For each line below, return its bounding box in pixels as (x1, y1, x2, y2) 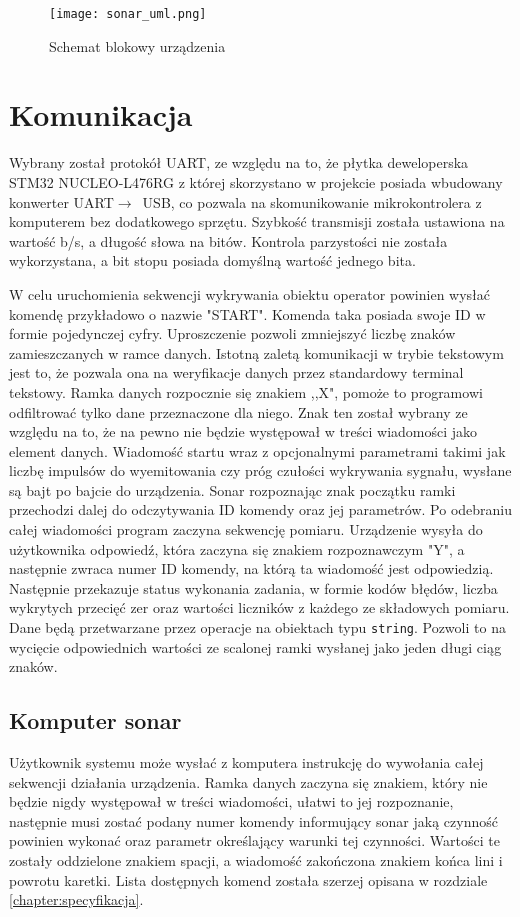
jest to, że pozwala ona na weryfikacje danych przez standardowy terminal (9, 362, 464, 383)
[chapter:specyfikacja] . (9, 889, 144, 910)
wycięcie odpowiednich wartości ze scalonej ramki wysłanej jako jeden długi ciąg (9, 636, 502, 657)
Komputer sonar (9, 705, 182, 736)
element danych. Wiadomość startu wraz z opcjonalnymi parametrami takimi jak (9, 440, 506, 461)
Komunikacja (9, 94, 193, 135)
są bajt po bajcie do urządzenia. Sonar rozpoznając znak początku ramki (9, 479, 456, 500)
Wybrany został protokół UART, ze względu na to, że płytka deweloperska (9, 152, 469, 173)
